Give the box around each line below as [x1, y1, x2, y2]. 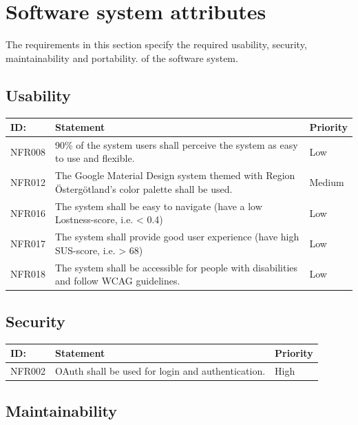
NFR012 [10, 175, 45, 189]
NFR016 [10, 205, 45, 220]
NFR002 [10, 363, 45, 377]
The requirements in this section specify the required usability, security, [6, 37, 307, 52]
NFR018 [10, 267, 45, 281]
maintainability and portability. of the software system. [6, 50, 238, 65]
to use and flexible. [54, 151, 135, 165]
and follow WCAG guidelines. [54, 273, 180, 288]
